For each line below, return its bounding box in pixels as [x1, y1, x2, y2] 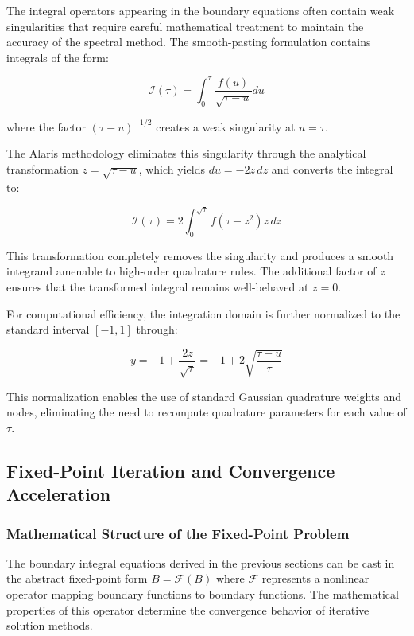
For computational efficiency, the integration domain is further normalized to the [6, 305, 400, 322]
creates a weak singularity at [156, 118, 296, 135]
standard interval [6, 321, 90, 338]
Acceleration [6, 482, 111, 506]
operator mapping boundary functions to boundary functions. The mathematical [6, 586, 399, 602]
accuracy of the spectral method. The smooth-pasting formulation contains [6, 33, 371, 50]
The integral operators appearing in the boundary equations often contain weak [6, 2, 395, 18]
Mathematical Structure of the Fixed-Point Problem [6, 523, 350, 543]
